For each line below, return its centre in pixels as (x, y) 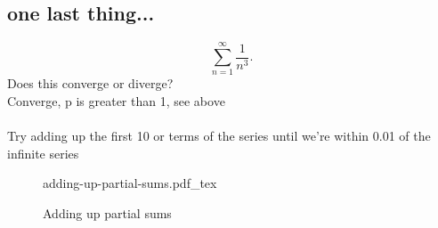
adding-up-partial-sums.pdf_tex (130, 183)
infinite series (43, 153)
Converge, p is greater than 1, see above (116, 100)
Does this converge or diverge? (90, 83)
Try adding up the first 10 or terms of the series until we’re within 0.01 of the (219, 136)
